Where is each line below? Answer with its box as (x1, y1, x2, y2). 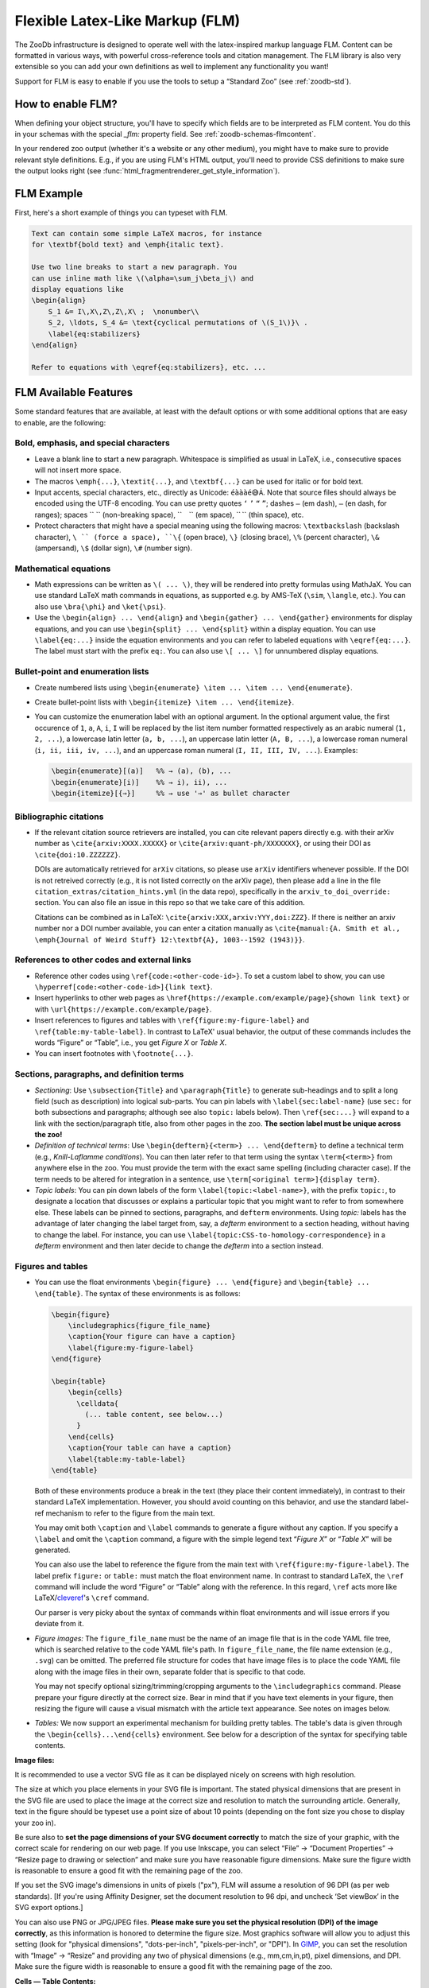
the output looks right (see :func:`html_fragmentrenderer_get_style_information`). (14, 166, 280, 176)
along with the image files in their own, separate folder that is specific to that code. (34, 1667, 306, 1676)
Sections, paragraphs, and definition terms (14, 1069, 184, 1080)
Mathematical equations (14, 563, 111, 574)
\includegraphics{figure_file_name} (68, 1321, 211, 1330)
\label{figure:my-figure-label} (68, 1343, 195, 1352)
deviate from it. (34, 1619, 84, 1629)
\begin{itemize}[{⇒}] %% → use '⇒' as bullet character (51, 789, 291, 798)
